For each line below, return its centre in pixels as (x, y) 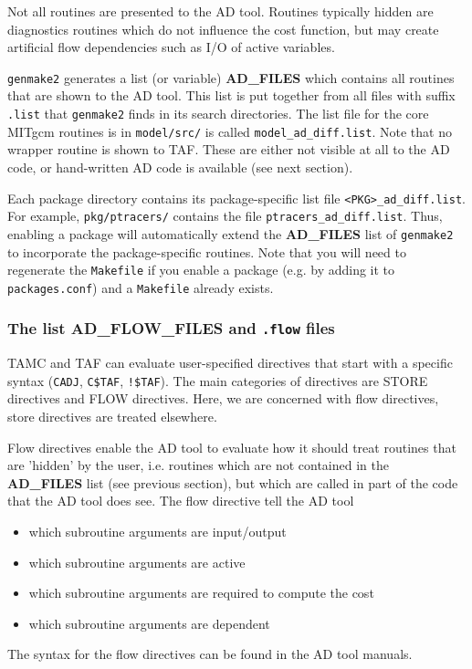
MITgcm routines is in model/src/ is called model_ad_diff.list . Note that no (230, 131)
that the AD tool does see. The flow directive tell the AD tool (181, 501)
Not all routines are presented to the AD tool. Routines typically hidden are (220, 11)
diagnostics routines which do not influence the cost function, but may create (223, 29)
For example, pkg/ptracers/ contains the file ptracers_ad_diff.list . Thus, (225, 216)
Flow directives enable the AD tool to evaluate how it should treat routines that (232, 447)
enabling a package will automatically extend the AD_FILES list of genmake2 (231, 233)
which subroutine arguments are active (137, 562)
